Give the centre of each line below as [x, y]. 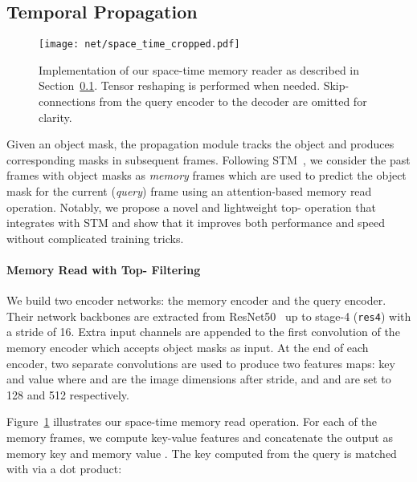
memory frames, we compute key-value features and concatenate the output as [200, 437]
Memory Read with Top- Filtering [104, 269]
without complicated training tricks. [95, 238]
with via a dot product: [64, 469]
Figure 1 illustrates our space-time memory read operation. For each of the [192, 421]
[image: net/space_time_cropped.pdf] [139, 45]
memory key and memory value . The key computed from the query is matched [202, 453]
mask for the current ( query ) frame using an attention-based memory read [189, 191]
